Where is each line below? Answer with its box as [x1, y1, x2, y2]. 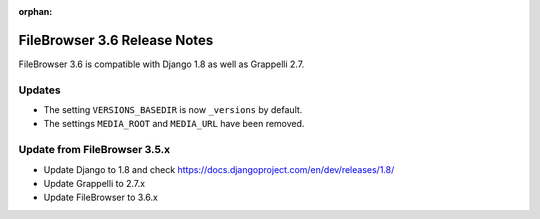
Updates [18, 83, 61, 97]
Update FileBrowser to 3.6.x [43, 191, 159, 204]
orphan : [18, 6, 53, 17]
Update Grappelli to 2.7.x [43, 177, 145, 189]
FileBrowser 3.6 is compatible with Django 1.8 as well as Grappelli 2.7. [18, 58, 305, 70]
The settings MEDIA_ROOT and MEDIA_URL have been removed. [43, 118, 305, 130]
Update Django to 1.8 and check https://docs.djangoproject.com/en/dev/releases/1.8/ [43, 163, 395, 175]
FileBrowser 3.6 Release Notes [18, 31, 214, 49]
